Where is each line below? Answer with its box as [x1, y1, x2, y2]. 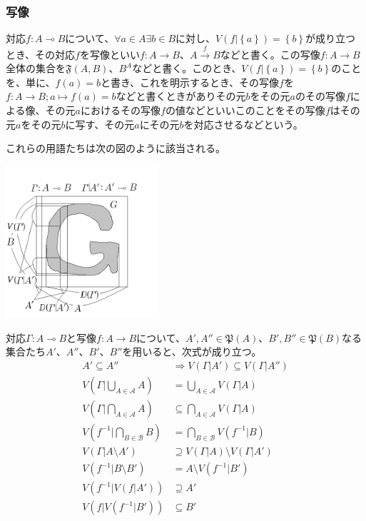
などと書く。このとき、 [132, 61, 242, 76]
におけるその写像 [81, 102, 161, 117]
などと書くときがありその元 [116, 88, 246, 103]
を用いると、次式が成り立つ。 [122, 344, 262, 359]
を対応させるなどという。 [183, 116, 303, 131]
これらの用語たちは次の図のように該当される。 [6, 141, 225, 156]
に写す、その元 [65, 116, 135, 131]
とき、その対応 [6, 46, 76, 61]
